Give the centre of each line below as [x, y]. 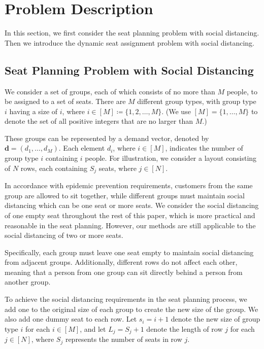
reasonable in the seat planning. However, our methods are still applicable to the [130, 225]
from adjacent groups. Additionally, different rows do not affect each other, [121, 262]
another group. [28, 282]
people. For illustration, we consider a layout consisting [171, 158]
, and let [93, 328]
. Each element [82, 148]
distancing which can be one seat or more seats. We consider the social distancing [132, 205]
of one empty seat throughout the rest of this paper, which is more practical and [130, 215]
